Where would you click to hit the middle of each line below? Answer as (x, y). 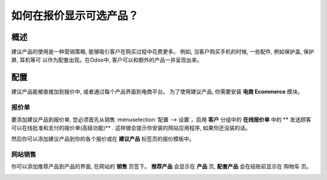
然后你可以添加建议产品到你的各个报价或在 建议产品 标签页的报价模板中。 (103, 139)
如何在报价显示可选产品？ (75, 16)
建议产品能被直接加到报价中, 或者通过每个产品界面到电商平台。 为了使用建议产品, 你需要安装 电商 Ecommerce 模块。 (157, 92)
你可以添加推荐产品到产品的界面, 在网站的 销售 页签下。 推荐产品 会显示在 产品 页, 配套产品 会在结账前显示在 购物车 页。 (161, 167)
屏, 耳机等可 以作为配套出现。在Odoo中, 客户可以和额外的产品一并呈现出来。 (107, 60)
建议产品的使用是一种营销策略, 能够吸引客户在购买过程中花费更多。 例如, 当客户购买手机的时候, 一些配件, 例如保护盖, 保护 (163, 52)
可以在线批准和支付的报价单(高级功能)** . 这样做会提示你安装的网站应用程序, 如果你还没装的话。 (131, 127)
